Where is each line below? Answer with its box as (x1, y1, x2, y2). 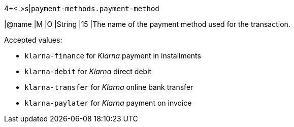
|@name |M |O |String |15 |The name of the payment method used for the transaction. (4, 20, 290, 28)
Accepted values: (4, 36, 62, 44)
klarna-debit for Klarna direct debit (24, 67, 152, 76)
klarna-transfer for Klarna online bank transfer (24, 83, 193, 91)
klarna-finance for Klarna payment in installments (24, 51, 201, 60)
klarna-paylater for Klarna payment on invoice (24, 99, 192, 107)
